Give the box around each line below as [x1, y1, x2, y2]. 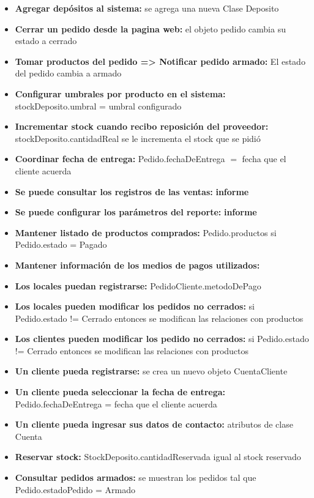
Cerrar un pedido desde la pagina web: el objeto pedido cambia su [15, 22, 286, 35]
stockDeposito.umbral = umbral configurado [15, 99, 182, 112]
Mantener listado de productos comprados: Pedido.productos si [15, 226, 277, 239]
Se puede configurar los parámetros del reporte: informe [15, 206, 257, 218]
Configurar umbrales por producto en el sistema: [15, 87, 226, 100]
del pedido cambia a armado [15, 67, 122, 80]
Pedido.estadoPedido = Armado [15, 483, 135, 496]
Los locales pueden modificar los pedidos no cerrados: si [15, 300, 255, 313]
